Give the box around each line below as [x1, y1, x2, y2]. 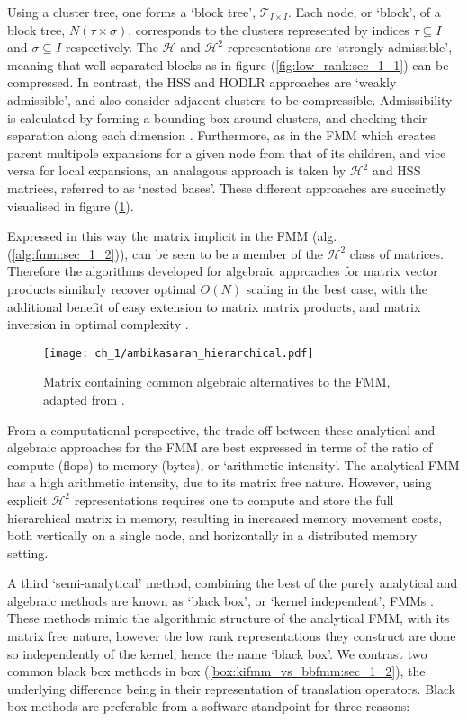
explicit [7, 490, 48, 509]
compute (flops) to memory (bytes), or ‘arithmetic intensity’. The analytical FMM [7, 455, 460, 474]
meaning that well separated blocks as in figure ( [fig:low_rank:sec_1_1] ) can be [7, 55, 449, 74]
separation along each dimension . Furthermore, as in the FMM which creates [7, 126, 436, 145]
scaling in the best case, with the [246, 279, 427, 298]
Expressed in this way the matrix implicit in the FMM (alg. [7, 227, 337, 245]
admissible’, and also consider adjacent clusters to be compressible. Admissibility [7, 90, 453, 109]
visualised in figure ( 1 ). [7, 196, 134, 215]
